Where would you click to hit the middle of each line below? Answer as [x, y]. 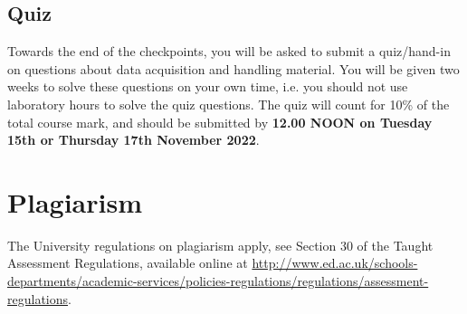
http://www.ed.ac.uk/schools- [335, 263]
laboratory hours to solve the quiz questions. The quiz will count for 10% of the [229, 104]
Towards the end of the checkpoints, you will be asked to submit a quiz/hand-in [229, 51]
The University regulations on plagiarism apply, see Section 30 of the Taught [220, 245]
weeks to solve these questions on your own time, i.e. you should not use [208, 86]
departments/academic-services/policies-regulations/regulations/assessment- [218, 281]
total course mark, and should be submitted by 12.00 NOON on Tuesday [220, 122]
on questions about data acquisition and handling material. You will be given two [233, 68]
